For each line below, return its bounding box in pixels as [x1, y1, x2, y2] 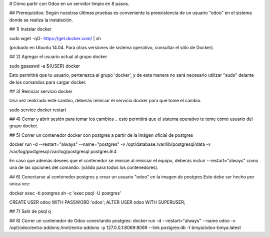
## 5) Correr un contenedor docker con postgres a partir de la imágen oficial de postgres [9, 132, 193, 138]
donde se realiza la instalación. [9, 17, 73, 23]
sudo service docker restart [9, 107, 66, 113]
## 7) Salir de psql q [9, 208, 51, 214]
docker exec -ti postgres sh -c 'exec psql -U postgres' [9, 190, 121, 196]
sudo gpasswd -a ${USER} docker [9, 63, 80, 69]
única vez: [9, 181, 31, 187]
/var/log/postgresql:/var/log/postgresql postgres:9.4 [9, 148, 117, 154]
